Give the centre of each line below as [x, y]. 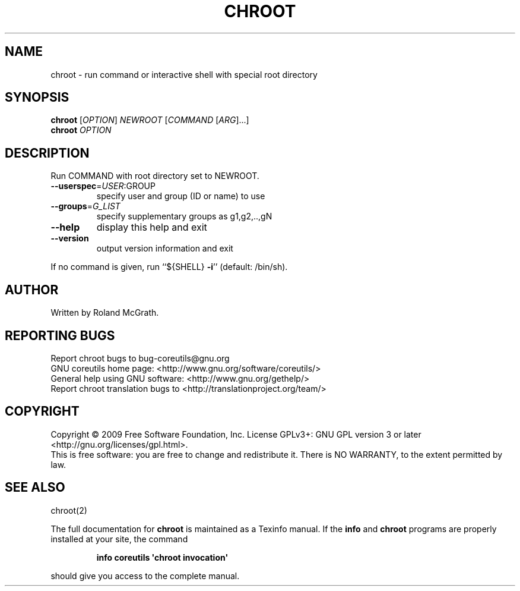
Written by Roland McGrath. [105, 313]
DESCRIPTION [47, 153]
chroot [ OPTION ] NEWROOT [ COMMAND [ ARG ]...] [150, 120]
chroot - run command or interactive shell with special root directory [184, 74]
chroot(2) [69, 510]
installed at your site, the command [119, 539]
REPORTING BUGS [60, 335]
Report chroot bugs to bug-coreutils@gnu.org [140, 358]
